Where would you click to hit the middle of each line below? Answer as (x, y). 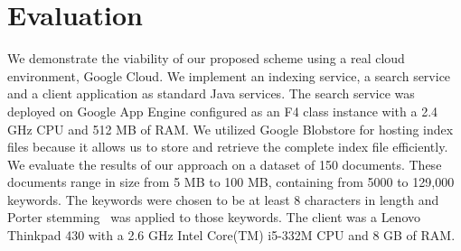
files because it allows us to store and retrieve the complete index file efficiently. (228, 147)
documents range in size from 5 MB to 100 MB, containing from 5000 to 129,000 (231, 182)
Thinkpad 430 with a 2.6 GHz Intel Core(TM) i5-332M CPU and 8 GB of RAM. (231, 235)
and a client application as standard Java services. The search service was (211, 93)
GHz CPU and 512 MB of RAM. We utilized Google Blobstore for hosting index (230, 129)
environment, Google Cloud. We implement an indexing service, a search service (229, 75)
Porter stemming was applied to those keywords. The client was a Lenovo (214, 217)
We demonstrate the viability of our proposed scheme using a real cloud (206, 58)
